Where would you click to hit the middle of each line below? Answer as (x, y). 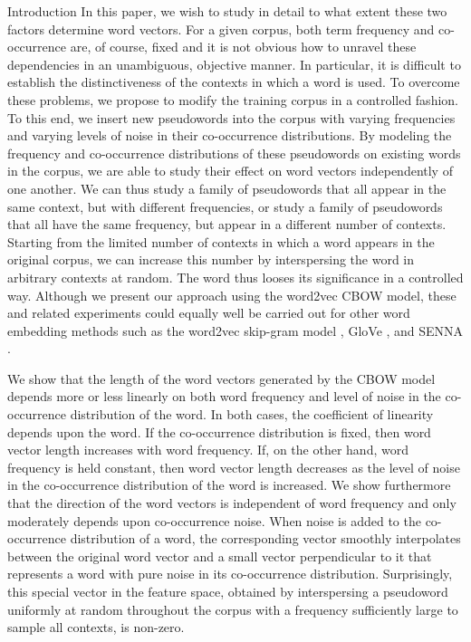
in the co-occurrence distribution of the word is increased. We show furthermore (229, 485)
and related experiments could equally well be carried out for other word (209, 313)
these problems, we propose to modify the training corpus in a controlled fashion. (233, 99)
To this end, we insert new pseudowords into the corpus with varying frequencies (231, 117)
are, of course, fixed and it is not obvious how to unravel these (243, 47)
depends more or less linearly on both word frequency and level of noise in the (224, 396)
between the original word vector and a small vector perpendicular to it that (220, 556)
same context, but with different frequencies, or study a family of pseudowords (225, 206)
